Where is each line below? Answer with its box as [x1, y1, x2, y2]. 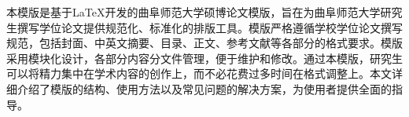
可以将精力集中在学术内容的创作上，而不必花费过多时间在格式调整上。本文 [6, 65, 392, 82]
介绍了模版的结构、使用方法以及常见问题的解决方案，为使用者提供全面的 [17, 80, 392, 97]
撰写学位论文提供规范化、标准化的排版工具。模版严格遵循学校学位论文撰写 [17, 19, 403, 35]
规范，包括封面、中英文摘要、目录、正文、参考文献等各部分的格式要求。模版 [6, 35, 403, 51]
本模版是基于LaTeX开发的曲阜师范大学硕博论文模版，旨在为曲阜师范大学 [6, 4, 381, 20]
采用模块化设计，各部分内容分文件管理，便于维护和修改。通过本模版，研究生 [6, 49, 403, 66]
